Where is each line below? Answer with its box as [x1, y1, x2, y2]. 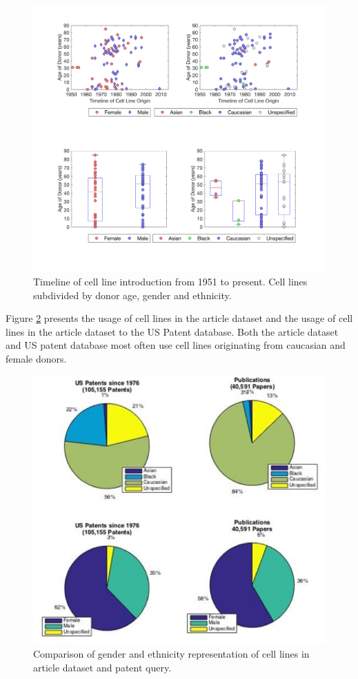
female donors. [6, 351, 67, 365]
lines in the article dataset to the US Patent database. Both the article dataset [6, 324, 339, 338]
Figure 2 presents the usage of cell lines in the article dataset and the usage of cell [6, 311, 353, 325]
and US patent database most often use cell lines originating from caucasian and [6, 338, 346, 352]
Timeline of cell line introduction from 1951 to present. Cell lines [33, 274, 308, 288]
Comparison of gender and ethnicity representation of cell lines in [33, 647, 310, 661]
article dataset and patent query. [33, 660, 172, 674]
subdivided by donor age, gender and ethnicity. [33, 287, 232, 302]
